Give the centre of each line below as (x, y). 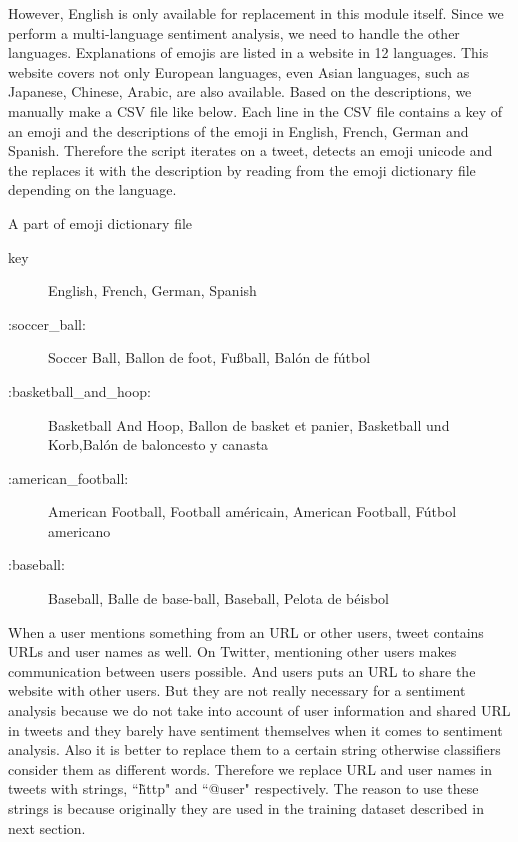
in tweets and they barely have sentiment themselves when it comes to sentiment (255, 729)
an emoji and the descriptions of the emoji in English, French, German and (238, 130)
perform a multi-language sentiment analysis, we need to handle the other (234, 32)
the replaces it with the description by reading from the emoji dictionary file (242, 169)
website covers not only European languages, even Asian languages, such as (239, 71)
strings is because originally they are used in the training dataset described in (246, 808)
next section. (47, 827)
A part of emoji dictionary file (100, 222)
